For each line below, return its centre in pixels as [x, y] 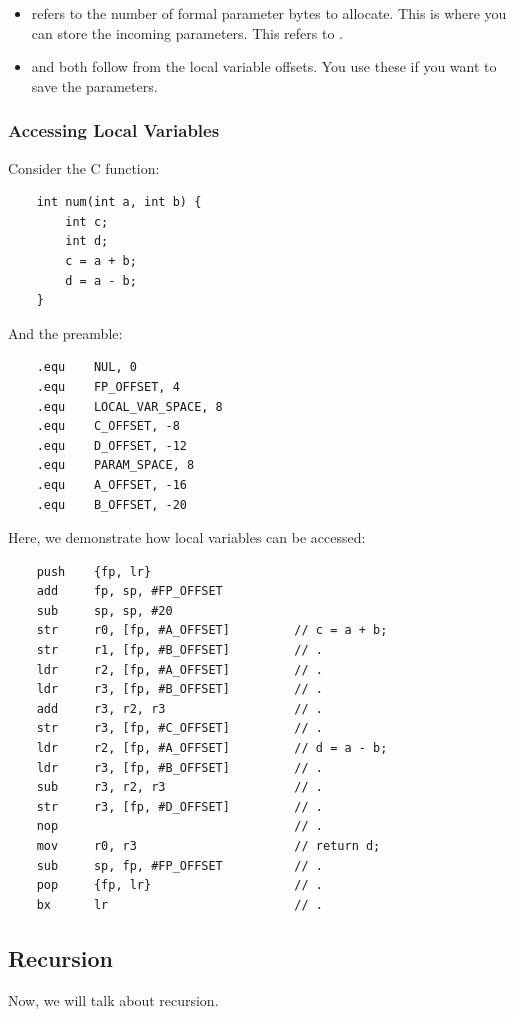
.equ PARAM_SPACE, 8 [115, 465]
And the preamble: [65, 332]
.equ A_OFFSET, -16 [111, 484]
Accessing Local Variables [114, 130]
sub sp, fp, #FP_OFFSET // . [179, 865]
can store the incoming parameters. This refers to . [187, 32]
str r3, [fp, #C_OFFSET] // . [179, 728]
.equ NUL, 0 [86, 367]
